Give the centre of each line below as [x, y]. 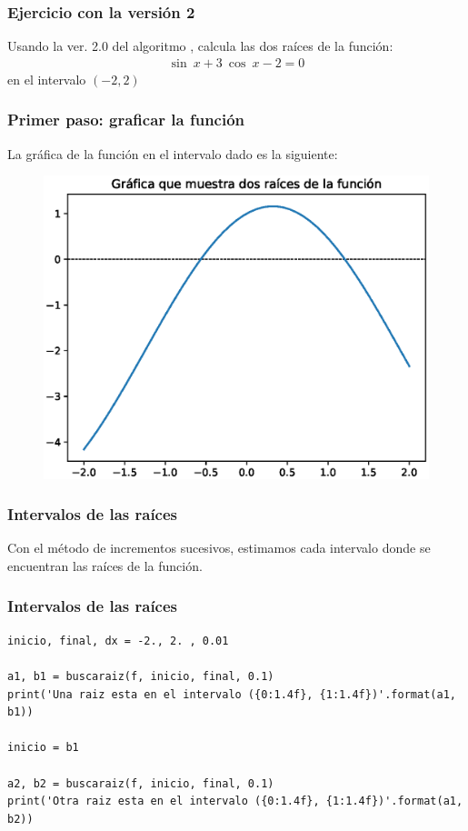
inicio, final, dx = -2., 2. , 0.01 [118, 641]
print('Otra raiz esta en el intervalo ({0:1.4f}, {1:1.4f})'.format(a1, [235, 801]
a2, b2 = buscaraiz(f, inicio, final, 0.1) [141, 783]
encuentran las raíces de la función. [105, 565]
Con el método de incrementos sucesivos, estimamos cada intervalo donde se [219, 548]
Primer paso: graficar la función [126, 120]
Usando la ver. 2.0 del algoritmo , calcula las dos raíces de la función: [200, 46]
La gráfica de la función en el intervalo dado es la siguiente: [173, 153]
